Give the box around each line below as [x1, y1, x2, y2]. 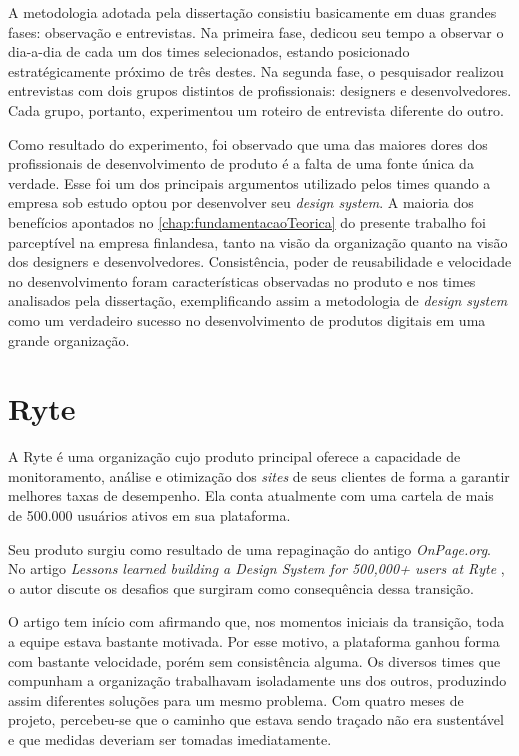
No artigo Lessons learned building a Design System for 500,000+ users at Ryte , [8, 558, 505, 579]
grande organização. [8, 329, 130, 350]
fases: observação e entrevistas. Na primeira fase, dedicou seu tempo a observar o [8, 21, 504, 42]
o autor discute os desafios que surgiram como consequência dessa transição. [8, 577, 474, 598]
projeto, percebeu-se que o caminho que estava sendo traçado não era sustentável [8, 709, 504, 730]
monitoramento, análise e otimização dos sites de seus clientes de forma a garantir [8, 465, 510, 486]
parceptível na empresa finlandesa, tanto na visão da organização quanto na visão [8, 231, 508, 252]
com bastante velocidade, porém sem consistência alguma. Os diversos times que [8, 650, 501, 671]
